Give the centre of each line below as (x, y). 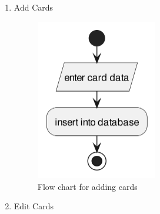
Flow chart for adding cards (87, 186)
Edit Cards (34, 206)
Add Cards (34, 7)
